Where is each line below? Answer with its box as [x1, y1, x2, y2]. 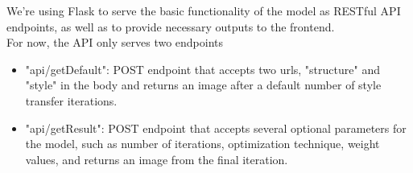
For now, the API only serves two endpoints [6, 34, 224, 51]
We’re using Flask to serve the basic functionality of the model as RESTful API [6, 2, 401, 19]
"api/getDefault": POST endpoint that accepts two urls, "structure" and [25, 60, 380, 77]
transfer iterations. [25, 92, 118, 109]
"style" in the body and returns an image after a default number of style [25, 76, 382, 93]
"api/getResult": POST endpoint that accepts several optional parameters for [25, 119, 407, 136]
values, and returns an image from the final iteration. [25, 150, 288, 167]
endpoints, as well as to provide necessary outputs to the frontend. [6, 18, 335, 35]
